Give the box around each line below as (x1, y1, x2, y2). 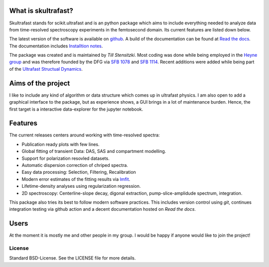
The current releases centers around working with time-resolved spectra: (9, 132, 160, 138)
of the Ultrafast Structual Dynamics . (9, 66, 83, 72)
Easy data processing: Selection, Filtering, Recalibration (21, 169, 136, 175)
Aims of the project (9, 79, 70, 87)
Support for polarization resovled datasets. (21, 155, 110, 161)
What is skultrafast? (9, 6, 73, 15)
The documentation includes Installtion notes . (9, 43, 103, 49)
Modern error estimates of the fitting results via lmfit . (21, 176, 131, 182)
